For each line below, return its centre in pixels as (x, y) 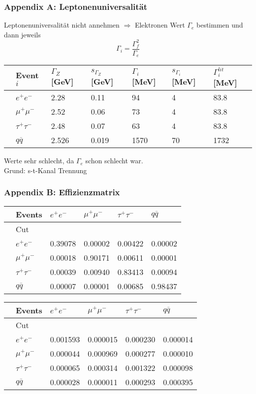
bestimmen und (220, 25)
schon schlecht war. (114, 161)
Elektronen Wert (160, 25)
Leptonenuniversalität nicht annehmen (62, 25)
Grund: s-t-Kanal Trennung (46, 170)
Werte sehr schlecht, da (39, 161)
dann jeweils (22, 34)
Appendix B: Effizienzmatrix (62, 192)
